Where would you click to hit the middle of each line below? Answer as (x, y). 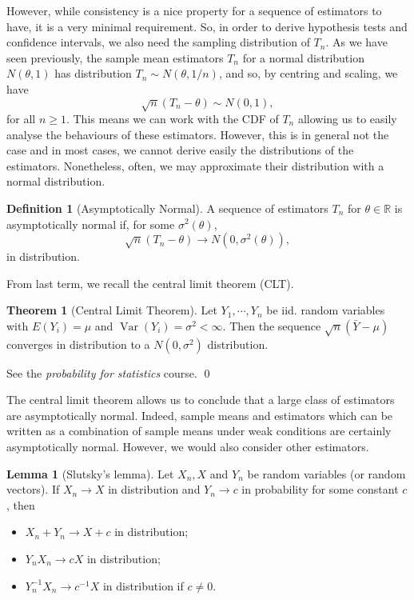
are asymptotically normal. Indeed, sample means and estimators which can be (200, 415)
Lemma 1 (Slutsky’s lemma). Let (90, 473)
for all (21, 118)
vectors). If (33, 489)
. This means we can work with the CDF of (172, 118)
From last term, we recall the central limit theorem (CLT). (150, 283)
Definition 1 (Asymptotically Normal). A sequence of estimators (167, 208)
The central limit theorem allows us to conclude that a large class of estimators (201, 400)
